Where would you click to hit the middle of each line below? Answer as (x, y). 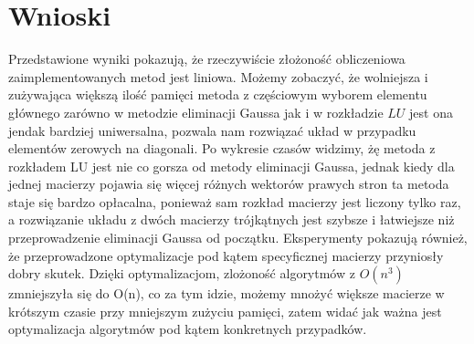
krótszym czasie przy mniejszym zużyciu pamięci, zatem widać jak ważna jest (225, 311)
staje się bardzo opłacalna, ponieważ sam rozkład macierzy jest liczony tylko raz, (235, 201)
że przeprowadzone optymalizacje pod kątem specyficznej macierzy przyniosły (226, 255)
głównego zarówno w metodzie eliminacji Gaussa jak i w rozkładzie (196, 112)
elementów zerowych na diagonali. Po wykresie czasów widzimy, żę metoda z (222, 148)
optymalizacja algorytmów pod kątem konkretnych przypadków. (188, 329)
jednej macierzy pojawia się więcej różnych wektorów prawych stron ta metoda (229, 184)
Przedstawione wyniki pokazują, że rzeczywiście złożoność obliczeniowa (207, 59)
